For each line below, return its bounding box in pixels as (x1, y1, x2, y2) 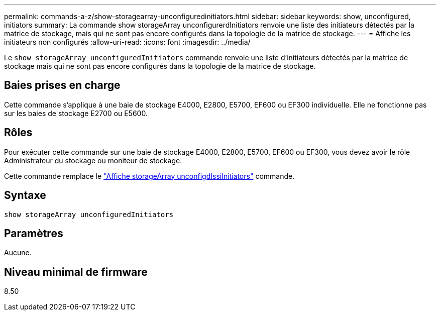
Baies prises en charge (4, 79, 121, 92)
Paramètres (4, 227, 63, 240)
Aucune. (4, 248, 32, 257)
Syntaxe (4, 189, 46, 202)
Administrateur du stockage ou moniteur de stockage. (4, 156, 182, 165)
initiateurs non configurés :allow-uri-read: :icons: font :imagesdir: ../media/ (4, 38, 251, 46)
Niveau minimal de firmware (4, 265, 148, 278)
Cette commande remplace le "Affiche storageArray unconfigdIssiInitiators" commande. (4, 171, 295, 180)
